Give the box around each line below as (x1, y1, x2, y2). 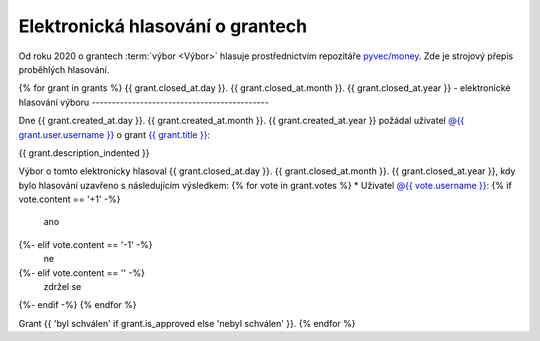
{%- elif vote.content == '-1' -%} (18, 238, 153, 250)
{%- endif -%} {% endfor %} (18, 299, 137, 311)
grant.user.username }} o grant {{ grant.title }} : (18, 128, 210, 140)
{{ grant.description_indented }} (18, 146, 150, 159)
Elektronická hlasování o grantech (18, 15, 308, 37)
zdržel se (43, 281, 82, 293)
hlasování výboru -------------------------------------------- (18, 96, 269, 108)
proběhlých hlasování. (18, 63, 110, 75)
